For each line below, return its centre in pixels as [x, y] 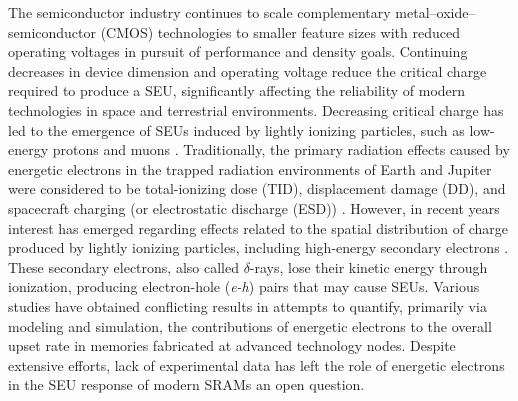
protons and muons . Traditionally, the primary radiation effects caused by [281, 149]
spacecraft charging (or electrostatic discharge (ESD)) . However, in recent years [254, 207]
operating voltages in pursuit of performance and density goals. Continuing [238, 51]
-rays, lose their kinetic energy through [368, 266]
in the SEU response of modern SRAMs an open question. [186, 384]
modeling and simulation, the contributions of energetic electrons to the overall [250, 325]
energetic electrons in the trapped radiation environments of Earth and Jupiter [250, 168]
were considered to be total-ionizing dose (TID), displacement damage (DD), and [257, 188]
